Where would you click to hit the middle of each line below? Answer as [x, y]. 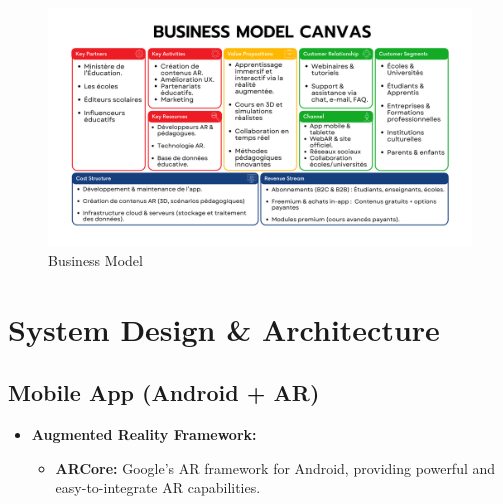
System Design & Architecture [224, 328]
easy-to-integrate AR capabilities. [158, 487]
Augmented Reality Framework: [144, 434]
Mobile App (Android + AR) [164, 392]
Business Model [95, 260]
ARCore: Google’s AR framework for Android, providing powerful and [275, 467]
